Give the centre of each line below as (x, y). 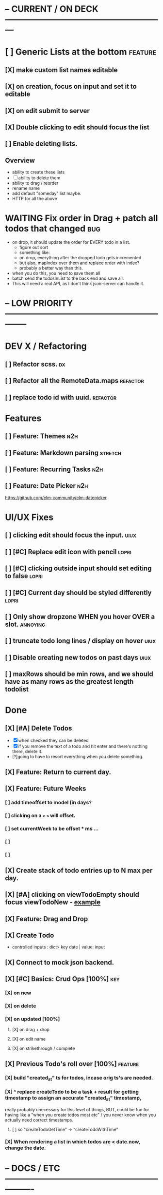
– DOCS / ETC (33, 1168)
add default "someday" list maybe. (47, 193)
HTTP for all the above (34, 199)
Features (23, 418)
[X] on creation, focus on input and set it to (71, 87)
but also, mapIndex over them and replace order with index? (79, 263)
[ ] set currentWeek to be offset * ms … (52, 829)
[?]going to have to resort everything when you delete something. (78, 757)
